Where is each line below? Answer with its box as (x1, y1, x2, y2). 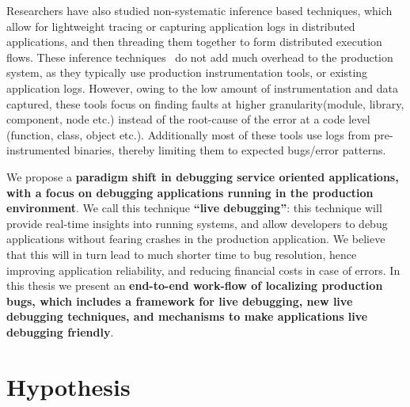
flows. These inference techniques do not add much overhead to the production (6, 48, 393, 65)
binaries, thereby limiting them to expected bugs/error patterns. (74, 142, 386, 158)
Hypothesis (6, 370, 131, 402)
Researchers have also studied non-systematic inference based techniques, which (6, 2, 393, 18)
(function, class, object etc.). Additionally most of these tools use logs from (6, 126, 370, 143)
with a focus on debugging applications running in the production (6, 184, 374, 200)
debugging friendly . (6, 323, 114, 340)
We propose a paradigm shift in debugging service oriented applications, (6, 168, 399, 184)
